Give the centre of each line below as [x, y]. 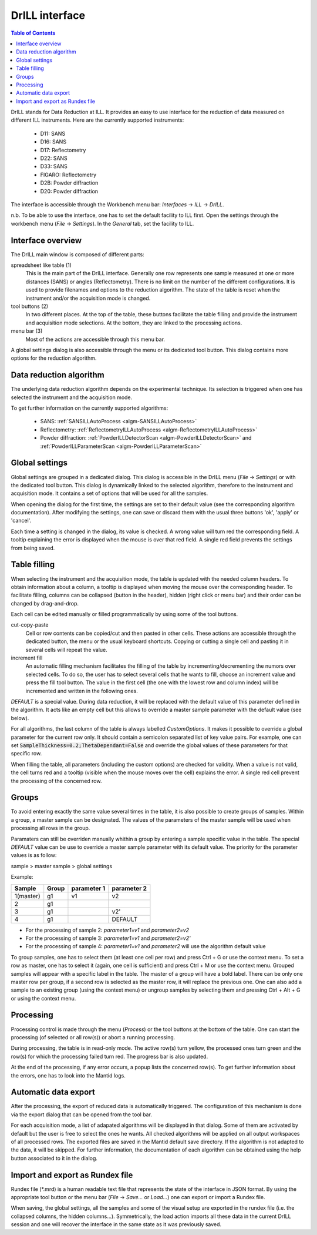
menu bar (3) [27, 331]
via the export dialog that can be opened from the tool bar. [82, 1114]
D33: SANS [54, 166]
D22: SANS [54, 158]
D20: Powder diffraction [69, 191]
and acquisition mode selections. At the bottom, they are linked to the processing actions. [134, 323]
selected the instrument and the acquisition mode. [72, 397]
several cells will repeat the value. [67, 650]
